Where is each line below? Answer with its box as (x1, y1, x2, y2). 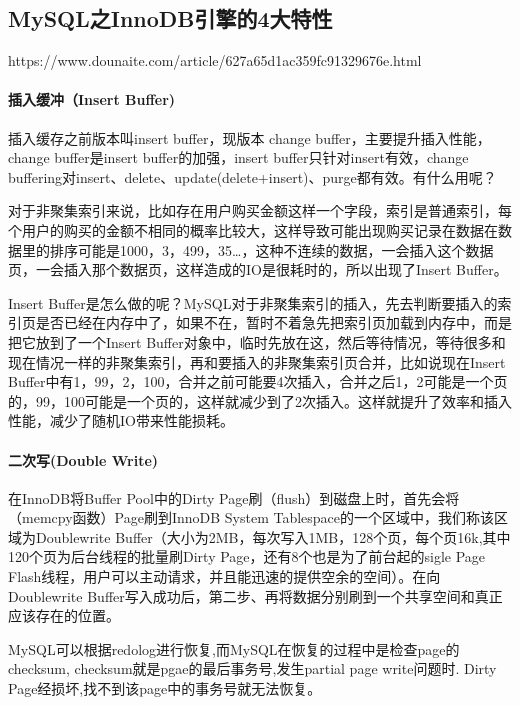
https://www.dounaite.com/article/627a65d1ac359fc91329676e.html (8, 50, 422, 71)
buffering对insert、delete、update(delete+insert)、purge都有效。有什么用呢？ (8, 166, 497, 187)
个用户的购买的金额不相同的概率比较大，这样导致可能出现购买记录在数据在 (8, 219, 498, 240)
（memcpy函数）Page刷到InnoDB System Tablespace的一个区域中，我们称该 (8, 507, 495, 528)
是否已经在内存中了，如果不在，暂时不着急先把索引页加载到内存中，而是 (35, 312, 512, 333)
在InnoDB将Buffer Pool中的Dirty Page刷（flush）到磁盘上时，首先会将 (8, 487, 460, 508)
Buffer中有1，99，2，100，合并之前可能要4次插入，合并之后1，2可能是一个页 (8, 371, 508, 392)
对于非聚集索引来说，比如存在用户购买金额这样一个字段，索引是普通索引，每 (8, 200, 512, 221)
